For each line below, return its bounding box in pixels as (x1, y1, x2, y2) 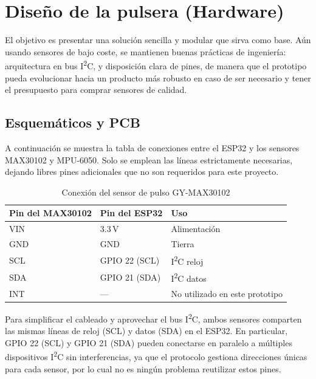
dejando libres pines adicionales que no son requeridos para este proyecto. (5, 165, 279, 178)
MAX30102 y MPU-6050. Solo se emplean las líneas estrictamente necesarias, (5, 153, 293, 166)
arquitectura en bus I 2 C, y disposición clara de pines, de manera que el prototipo (5, 58, 307, 72)
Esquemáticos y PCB (5, 113, 140, 132)
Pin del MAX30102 (9, 207, 92, 219)
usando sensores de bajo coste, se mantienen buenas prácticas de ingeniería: (5, 45, 286, 58)
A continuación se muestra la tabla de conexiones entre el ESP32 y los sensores (5, 141, 300, 154)
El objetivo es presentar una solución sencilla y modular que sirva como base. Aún (5, 33, 311, 46)
